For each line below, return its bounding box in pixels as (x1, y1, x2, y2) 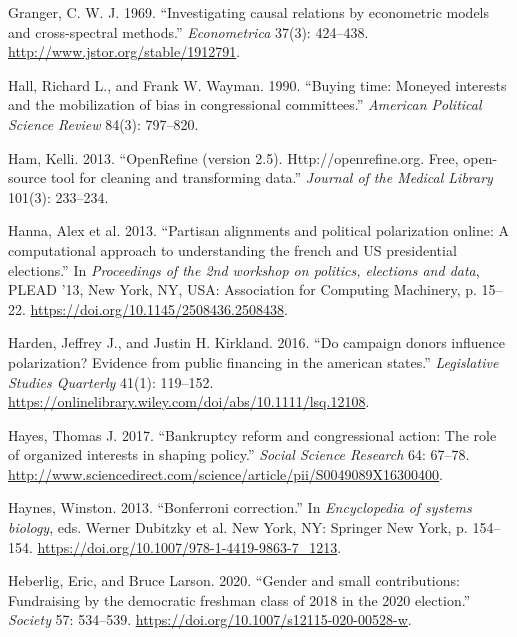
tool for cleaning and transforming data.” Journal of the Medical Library (50, 167, 493, 188)
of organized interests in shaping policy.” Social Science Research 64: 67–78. (8, 444, 470, 465)
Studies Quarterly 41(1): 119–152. (8, 371, 214, 392)
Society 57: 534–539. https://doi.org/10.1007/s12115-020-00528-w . (8, 609, 412, 630)
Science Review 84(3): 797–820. (8, 113, 199, 134)
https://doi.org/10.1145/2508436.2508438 (30, 298, 284, 319)
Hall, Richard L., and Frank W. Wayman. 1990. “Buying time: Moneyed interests (8, 74, 507, 95)
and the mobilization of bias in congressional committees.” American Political (8, 94, 482, 115)
